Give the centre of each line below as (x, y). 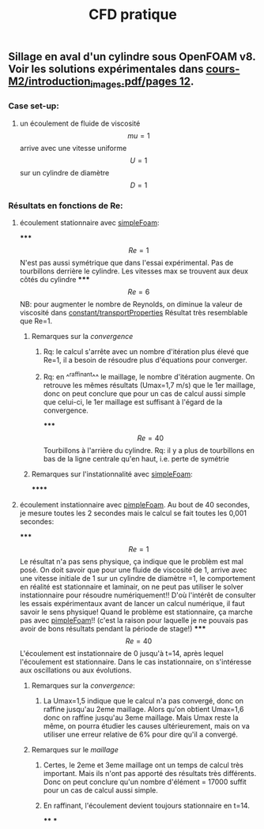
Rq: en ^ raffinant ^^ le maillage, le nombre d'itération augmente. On (149, 375)
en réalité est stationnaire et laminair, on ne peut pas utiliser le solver (131, 586)
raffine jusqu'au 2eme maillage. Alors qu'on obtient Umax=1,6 (143, 709)
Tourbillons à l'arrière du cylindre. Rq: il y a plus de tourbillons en (149, 450)
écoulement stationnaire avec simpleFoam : (89, 222)
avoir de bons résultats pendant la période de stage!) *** (113, 628)
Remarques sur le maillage (75, 749)
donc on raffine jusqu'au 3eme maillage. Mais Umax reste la (141, 718)
